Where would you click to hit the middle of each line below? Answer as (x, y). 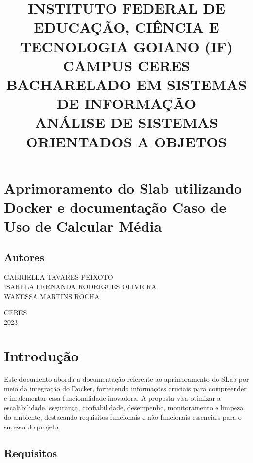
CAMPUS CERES (126, 65)
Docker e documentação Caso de (115, 206)
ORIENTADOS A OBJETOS (126, 141)
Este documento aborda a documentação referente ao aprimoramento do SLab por (126, 379)
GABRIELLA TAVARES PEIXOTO (59, 277)
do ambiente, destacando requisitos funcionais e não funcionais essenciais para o (123, 417)
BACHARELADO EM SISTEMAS (126, 84)
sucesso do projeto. (32, 426)
